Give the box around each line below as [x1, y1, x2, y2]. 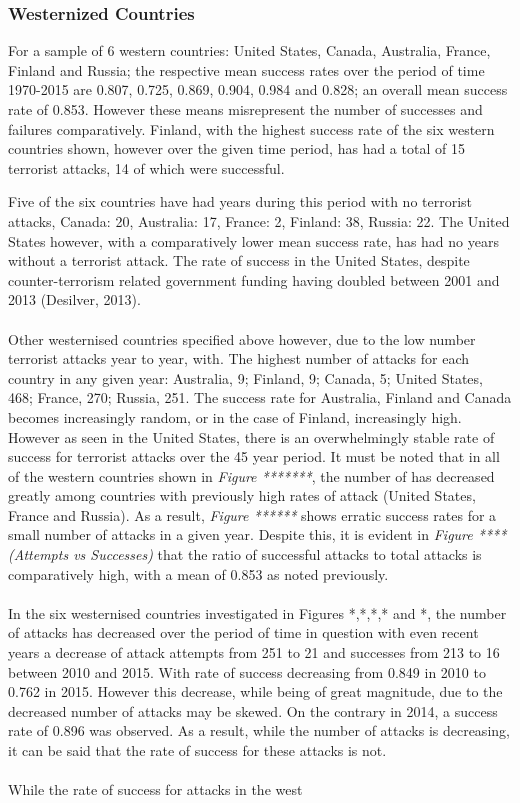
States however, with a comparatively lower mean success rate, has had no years [8, 230, 499, 251]
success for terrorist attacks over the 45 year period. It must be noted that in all [8, 446, 500, 467]
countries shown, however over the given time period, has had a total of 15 [8, 138, 465, 159]
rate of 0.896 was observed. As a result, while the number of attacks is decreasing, [8, 720, 510, 741]
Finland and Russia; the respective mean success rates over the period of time [8, 59, 485, 80]
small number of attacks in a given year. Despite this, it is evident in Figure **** [8, 524, 507, 545]
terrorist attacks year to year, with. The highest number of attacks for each [8, 348, 469, 369]
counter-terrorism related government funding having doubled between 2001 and [8, 269, 500, 290]
